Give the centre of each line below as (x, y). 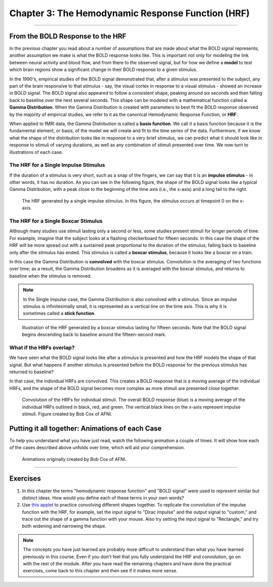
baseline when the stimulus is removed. (51, 276)
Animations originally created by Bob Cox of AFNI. (74, 459)
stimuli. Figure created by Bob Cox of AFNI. (67, 414)
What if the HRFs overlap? (42, 347)
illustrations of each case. (36, 152)
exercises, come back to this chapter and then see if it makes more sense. (100, 571)
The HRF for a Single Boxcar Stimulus (56, 221)
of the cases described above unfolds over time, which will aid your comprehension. (97, 448)
